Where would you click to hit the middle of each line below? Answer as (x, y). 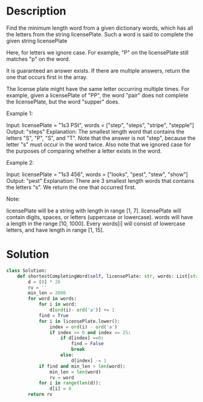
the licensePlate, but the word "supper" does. (63, 102)
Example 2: (20, 162)
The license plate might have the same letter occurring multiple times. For (98, 88)
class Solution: (27, 271)
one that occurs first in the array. (47, 77)
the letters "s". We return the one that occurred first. (71, 187)
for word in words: (53, 299)
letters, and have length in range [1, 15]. (55, 230)
